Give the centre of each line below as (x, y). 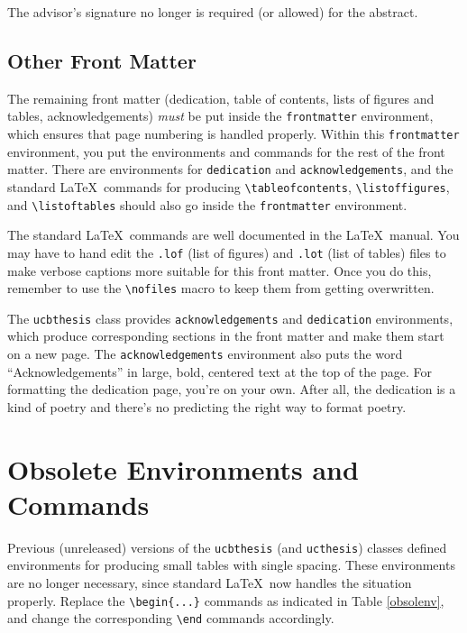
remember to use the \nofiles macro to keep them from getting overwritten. (221, 288)
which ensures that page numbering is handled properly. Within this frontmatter (233, 134)
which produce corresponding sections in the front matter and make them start (226, 336)
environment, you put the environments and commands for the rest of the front (226, 151)
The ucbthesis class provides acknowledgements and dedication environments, (230, 318)
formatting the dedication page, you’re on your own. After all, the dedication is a (232, 389)
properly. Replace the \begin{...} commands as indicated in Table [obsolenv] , (226, 600)
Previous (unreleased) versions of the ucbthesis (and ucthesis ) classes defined (227, 547)
